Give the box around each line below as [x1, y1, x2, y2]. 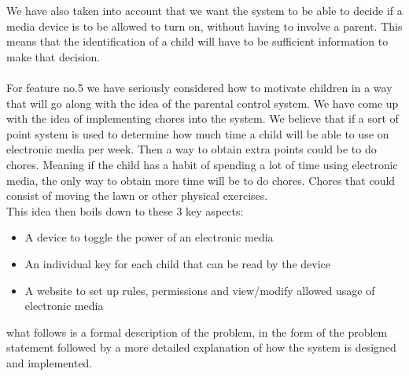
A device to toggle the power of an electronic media [24, 229, 274, 245]
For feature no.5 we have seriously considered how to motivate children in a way [6, 79, 392, 95]
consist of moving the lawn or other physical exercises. [6, 187, 268, 204]
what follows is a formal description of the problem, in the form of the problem [6, 323, 388, 340]
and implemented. [6, 354, 93, 370]
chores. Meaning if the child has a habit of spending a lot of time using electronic [6, 156, 398, 172]
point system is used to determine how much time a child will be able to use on [6, 125, 389, 142]
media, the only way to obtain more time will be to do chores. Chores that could [6, 171, 396, 188]
